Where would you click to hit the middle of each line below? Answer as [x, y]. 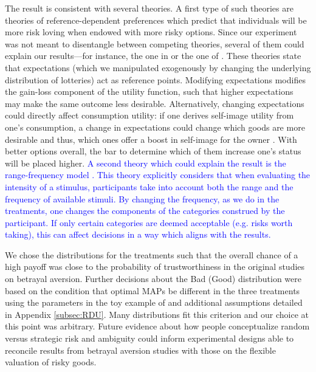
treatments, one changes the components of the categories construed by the [145, 211]
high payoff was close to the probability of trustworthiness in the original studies [155, 267]
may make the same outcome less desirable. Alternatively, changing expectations [155, 103]
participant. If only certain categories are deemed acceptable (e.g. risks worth [149, 222]
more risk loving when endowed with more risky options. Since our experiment [151, 32]
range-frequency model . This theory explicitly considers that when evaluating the [158, 175]
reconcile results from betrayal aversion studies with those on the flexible [140, 350]
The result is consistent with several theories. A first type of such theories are [149, 8]
